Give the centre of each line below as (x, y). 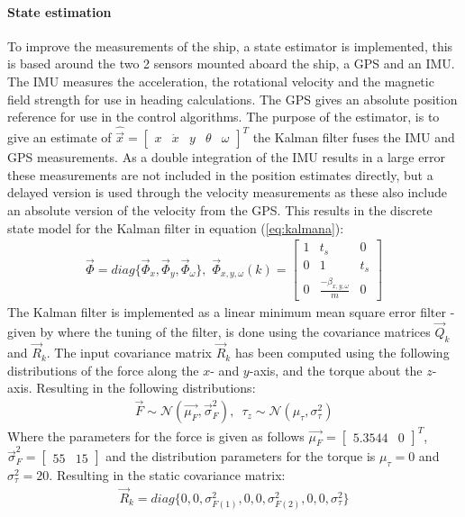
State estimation (59, 11)
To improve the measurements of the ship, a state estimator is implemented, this (230, 45)
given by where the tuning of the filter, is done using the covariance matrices (219, 332)
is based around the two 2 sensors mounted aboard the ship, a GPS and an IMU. (231, 63)
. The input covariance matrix (129, 353)
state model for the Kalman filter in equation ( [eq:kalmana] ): (176, 227)
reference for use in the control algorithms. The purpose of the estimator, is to (223, 117)
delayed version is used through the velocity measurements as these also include (227, 192)
